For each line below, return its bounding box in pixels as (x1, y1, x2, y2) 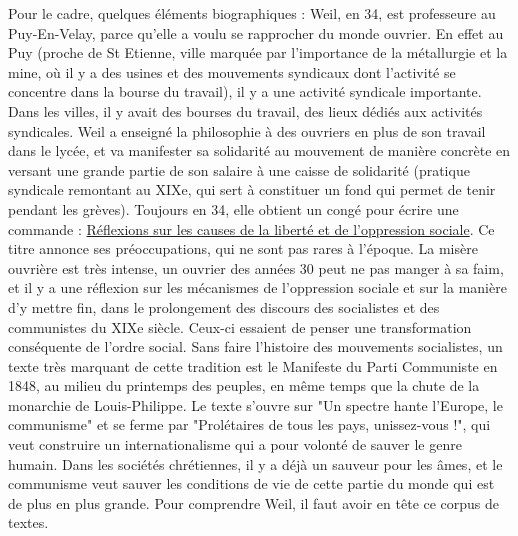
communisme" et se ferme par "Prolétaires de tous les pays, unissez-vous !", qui (8, 414, 491, 435)
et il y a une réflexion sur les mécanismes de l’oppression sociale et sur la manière (8, 277, 507, 298)
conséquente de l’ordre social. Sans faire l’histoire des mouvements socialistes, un (8, 336, 503, 357)
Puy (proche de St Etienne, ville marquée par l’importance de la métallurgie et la (8, 42, 508, 63)
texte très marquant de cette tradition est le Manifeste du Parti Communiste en (8, 355, 498, 376)
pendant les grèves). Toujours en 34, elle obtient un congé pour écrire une (8, 198, 459, 219)
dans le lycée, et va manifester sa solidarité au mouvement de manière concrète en (8, 140, 511, 161)
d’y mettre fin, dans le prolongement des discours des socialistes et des (8, 296, 440, 317)
